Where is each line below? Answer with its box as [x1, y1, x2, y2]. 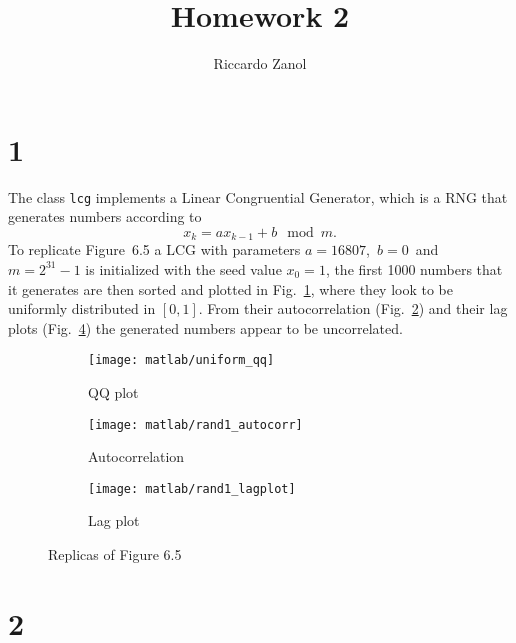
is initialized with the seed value [85, 258, 282, 279]
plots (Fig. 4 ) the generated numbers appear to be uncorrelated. [8, 317, 403, 338]
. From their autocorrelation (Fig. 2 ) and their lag [198, 298, 508, 319]
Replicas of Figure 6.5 [48, 544, 182, 565]
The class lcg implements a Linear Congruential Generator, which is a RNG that [8, 186, 508, 207]
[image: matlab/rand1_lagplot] [88, 481, 296, 496]
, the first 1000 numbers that [325, 258, 503, 279]
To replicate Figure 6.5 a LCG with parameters [8, 239, 301, 260]
